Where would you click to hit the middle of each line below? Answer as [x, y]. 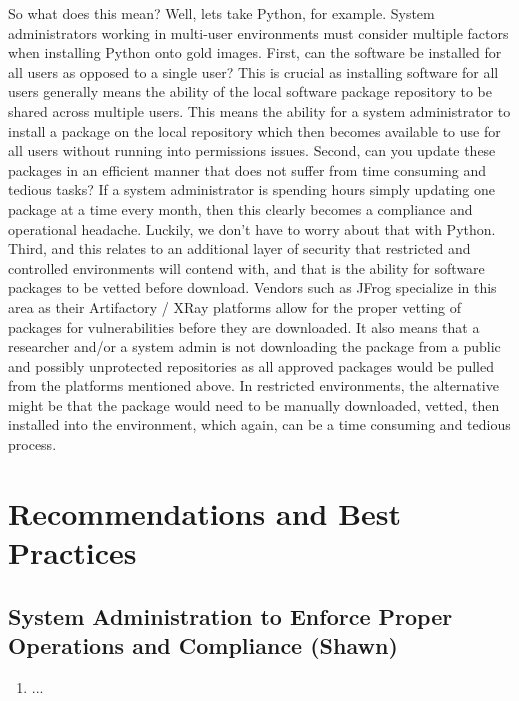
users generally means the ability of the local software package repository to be [250, 91]
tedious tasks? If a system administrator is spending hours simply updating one [252, 189]
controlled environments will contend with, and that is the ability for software [246, 267]
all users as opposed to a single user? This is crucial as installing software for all [253, 71]
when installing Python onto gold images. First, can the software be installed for [255, 52]
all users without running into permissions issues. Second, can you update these [252, 150]
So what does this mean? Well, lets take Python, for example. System [221, 13]
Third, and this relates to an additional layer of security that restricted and [239, 248]
